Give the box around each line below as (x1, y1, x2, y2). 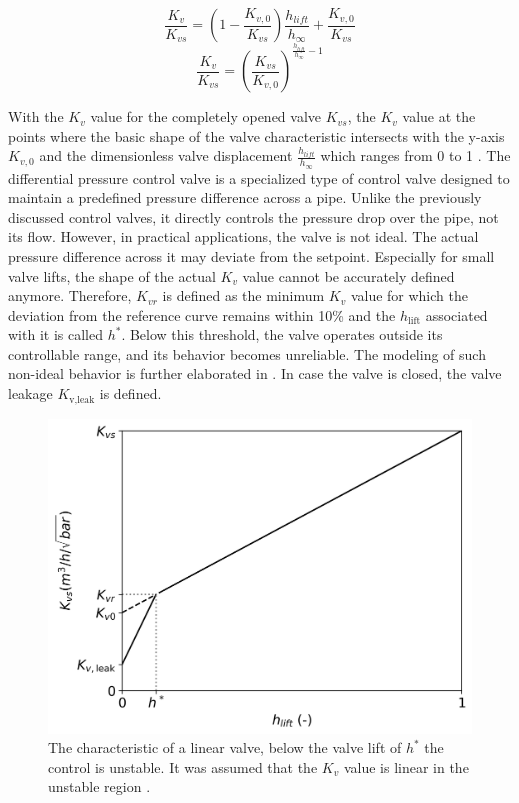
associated (425, 304, 488, 325)
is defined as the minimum (162, 285, 325, 306)
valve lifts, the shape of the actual (8, 265, 216, 286)
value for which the (350, 285, 468, 306)
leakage (8, 383, 53, 404)
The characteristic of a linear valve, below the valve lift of (48, 737, 402, 758)
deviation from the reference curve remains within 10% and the (8, 304, 396, 325)
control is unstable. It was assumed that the (48, 756, 318, 777)
